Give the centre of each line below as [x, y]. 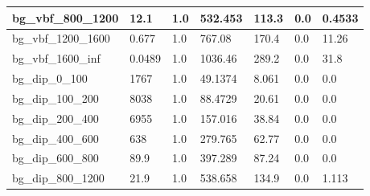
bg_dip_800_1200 [58, 178]
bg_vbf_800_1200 [66, 17]
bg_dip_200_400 [55, 118]
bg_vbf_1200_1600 [61, 38]
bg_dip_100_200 [55, 98]
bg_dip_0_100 [50, 78]
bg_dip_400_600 [55, 138]
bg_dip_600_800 [55, 158]
